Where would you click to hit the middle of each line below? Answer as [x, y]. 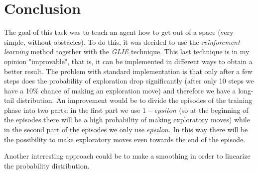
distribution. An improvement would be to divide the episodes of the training [134, 100]
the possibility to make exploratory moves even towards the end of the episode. [125, 139]
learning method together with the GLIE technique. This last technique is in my [127, 51]
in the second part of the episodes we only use [74, 130]
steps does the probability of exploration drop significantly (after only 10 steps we [129, 81]
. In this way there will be [208, 130]
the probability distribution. [47, 165]
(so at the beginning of [214, 110]
